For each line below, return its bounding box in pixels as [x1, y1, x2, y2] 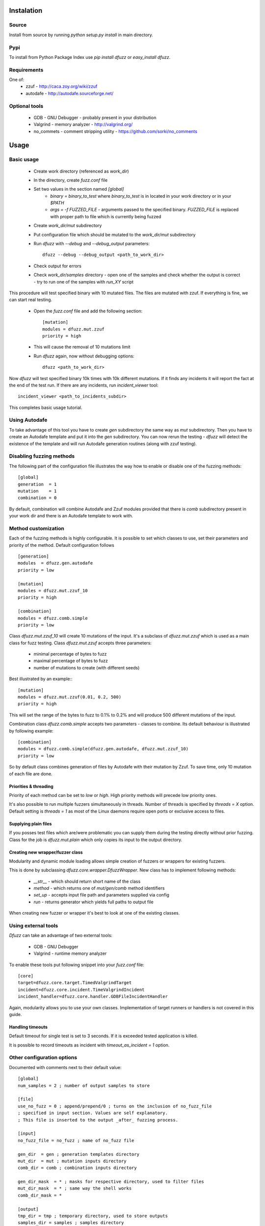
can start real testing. [9, 297, 53, 303]
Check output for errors [33, 263, 82, 269]
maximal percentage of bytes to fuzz [33, 658, 108, 664]
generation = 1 [18, 481, 57, 487]
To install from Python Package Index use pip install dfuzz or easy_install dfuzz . [9, 54, 171, 60]
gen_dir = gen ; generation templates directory [18, 1151, 140, 1157]
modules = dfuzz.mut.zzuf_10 [18, 587, 88, 593]
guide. [9, 1011, 22, 1017]
